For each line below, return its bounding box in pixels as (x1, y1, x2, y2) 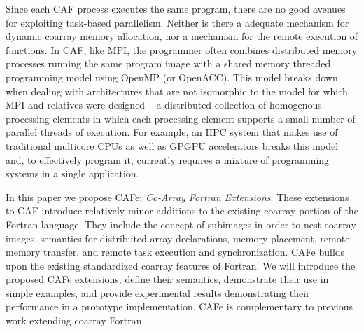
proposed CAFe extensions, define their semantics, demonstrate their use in (6, 272, 329, 286)
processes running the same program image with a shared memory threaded (6, 56, 331, 71)
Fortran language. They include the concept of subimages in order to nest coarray (6, 216, 356, 231)
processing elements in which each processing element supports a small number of (6, 111, 356, 125)
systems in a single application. (6, 166, 139, 181)
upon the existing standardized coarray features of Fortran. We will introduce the (6, 258, 356, 272)
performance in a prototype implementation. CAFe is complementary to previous (6, 299, 353, 314)
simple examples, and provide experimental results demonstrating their (6, 285, 310, 300)
